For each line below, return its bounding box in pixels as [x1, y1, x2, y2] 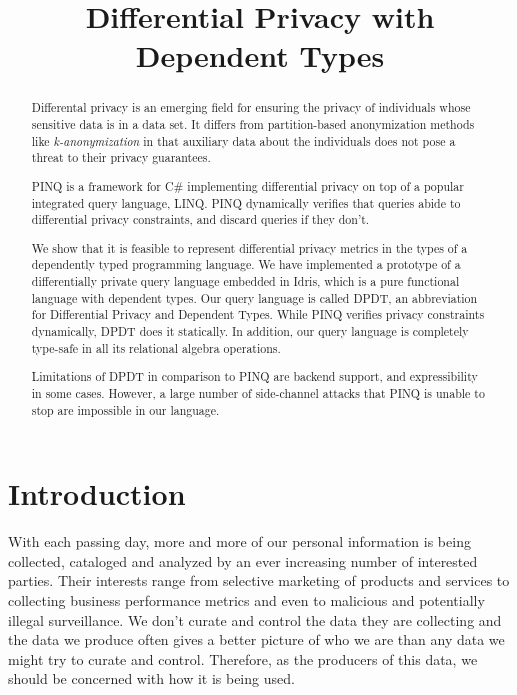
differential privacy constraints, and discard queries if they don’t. [31, 211, 370, 228]
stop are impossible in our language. [31, 401, 220, 418]
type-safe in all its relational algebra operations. [31, 339, 281, 356]
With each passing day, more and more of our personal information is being [8, 531, 471, 552]
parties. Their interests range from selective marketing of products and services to [8, 570, 510, 591]
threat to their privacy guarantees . [31, 149, 211, 166]
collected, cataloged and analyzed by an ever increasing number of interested [8, 550, 478, 571]
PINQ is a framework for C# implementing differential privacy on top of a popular [31, 177, 464, 194]
